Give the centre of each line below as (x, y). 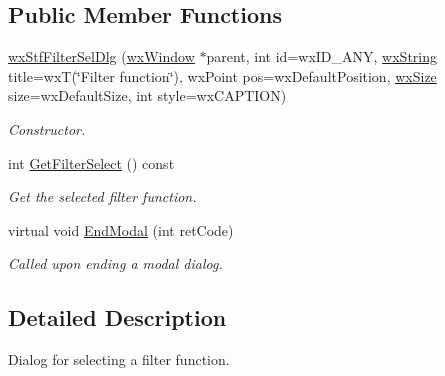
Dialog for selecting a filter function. (119, 359)
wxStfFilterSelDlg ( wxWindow (101, 56)
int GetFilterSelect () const (91, 162)
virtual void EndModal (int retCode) (121, 229)
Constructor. (47, 128)
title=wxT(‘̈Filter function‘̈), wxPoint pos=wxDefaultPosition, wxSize (222, 75)
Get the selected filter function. (102, 196)
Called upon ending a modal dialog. (115, 263)
